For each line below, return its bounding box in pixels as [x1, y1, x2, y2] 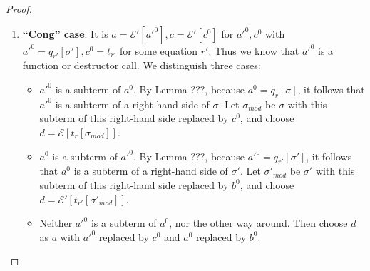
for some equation [120, 43, 198, 58]
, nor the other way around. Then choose [169, 215, 348, 230]
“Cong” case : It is [22, 26, 108, 41]
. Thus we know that [208, 43, 299, 58]
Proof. [6, 1, 32, 16]
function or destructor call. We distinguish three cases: [22, 58, 261, 73]
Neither [39, 215, 73, 230]
